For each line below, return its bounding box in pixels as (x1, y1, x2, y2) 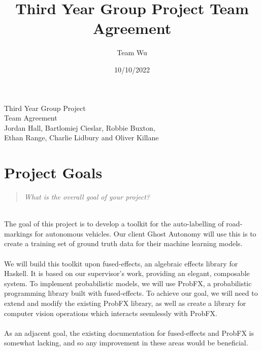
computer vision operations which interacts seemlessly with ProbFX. (4, 307, 217, 318)
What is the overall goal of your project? (24, 191, 150, 202)
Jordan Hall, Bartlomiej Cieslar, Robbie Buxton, (4, 122, 155, 133)
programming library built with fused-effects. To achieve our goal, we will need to (4, 288, 258, 298)
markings (4, 228, 32, 239)
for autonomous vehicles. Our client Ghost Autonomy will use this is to (35, 228, 256, 239)
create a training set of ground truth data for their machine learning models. (4, 238, 243, 249)
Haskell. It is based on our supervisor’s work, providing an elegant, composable (4, 268, 250, 279)
